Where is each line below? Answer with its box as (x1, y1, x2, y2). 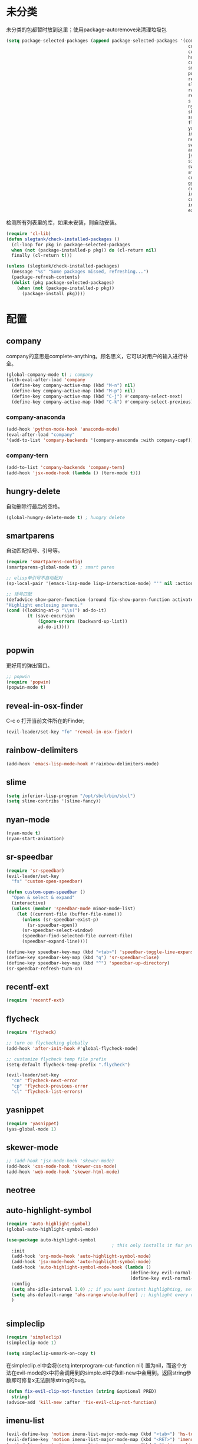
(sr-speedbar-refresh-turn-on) (6, 966, 83, 972)
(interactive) (11, 900, 46, 906)
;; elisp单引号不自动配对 (6, 575, 63, 581)
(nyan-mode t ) (6, 830, 41, 837)
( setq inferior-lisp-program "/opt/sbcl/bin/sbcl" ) (6, 793, 136, 799)
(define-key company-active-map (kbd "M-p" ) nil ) (11, 388, 136, 394)
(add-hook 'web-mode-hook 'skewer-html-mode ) (6, 1169, 120, 1175)
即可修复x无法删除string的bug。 (11, 1376, 90, 1383)
